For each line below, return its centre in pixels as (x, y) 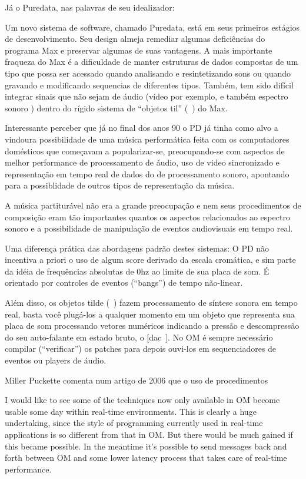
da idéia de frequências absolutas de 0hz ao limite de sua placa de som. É (137, 271)
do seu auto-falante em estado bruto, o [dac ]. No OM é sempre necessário (139, 337)
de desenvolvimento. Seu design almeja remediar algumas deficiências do (135, 39)
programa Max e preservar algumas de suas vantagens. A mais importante (139, 50)
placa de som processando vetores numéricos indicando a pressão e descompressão (152, 326)
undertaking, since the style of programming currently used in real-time (134, 423)
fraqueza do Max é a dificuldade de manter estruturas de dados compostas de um (152, 62)
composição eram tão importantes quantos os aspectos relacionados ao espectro (147, 217)
